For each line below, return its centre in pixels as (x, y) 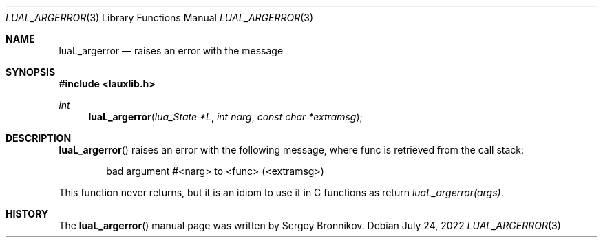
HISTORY (27, 214)
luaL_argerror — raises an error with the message (171, 51)
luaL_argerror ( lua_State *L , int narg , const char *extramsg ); (225, 117)
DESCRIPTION (39, 138)
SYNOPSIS (31, 72)
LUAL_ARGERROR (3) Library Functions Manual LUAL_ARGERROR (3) (160, 18)
